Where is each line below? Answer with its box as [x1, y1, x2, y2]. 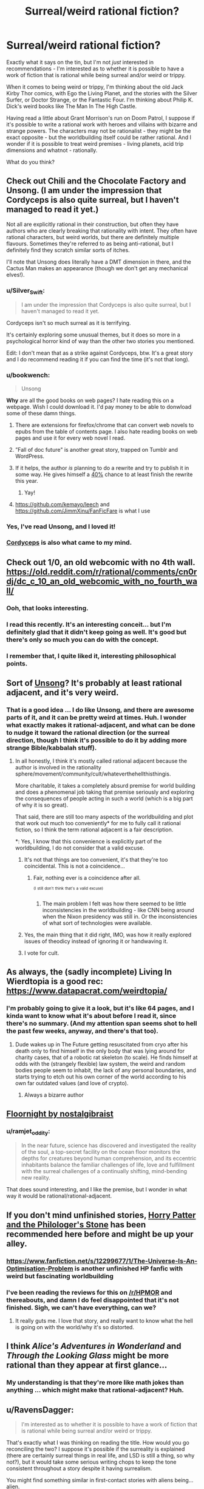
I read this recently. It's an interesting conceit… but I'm [6, 620, 172, 629]
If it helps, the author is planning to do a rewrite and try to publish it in [15, 464, 189, 471]
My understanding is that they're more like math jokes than [6, 1378, 184, 1387]
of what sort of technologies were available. [42, 919, 152, 927]
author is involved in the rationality [15, 764, 101, 771]
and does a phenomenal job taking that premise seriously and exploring [15, 788, 194, 796]
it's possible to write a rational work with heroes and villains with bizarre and [6, 120, 197, 128]
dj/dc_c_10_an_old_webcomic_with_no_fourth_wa [6, 576, 197, 587]
